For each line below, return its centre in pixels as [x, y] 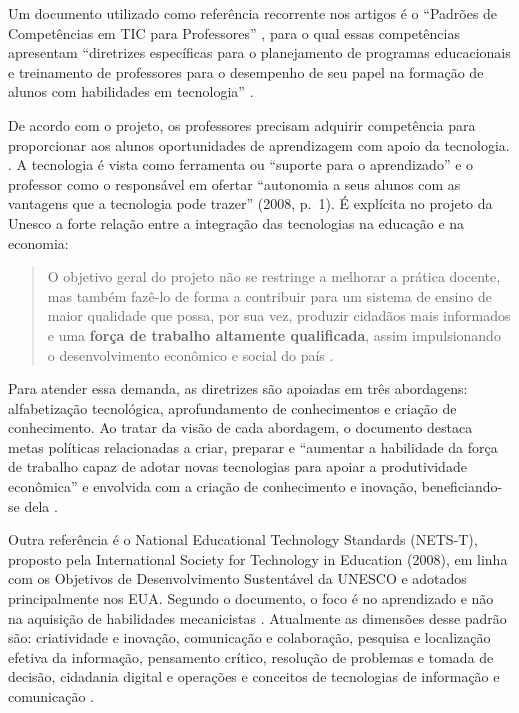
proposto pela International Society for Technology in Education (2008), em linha [258, 558]
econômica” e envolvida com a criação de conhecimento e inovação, [213, 486]
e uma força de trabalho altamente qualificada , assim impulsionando [274, 334]
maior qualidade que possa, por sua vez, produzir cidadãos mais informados [279, 315]
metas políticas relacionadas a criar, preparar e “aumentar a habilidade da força [253, 446]
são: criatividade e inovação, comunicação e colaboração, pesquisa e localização [249, 637]
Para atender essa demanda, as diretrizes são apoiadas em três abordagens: [238, 388]
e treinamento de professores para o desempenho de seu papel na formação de [246, 71]
